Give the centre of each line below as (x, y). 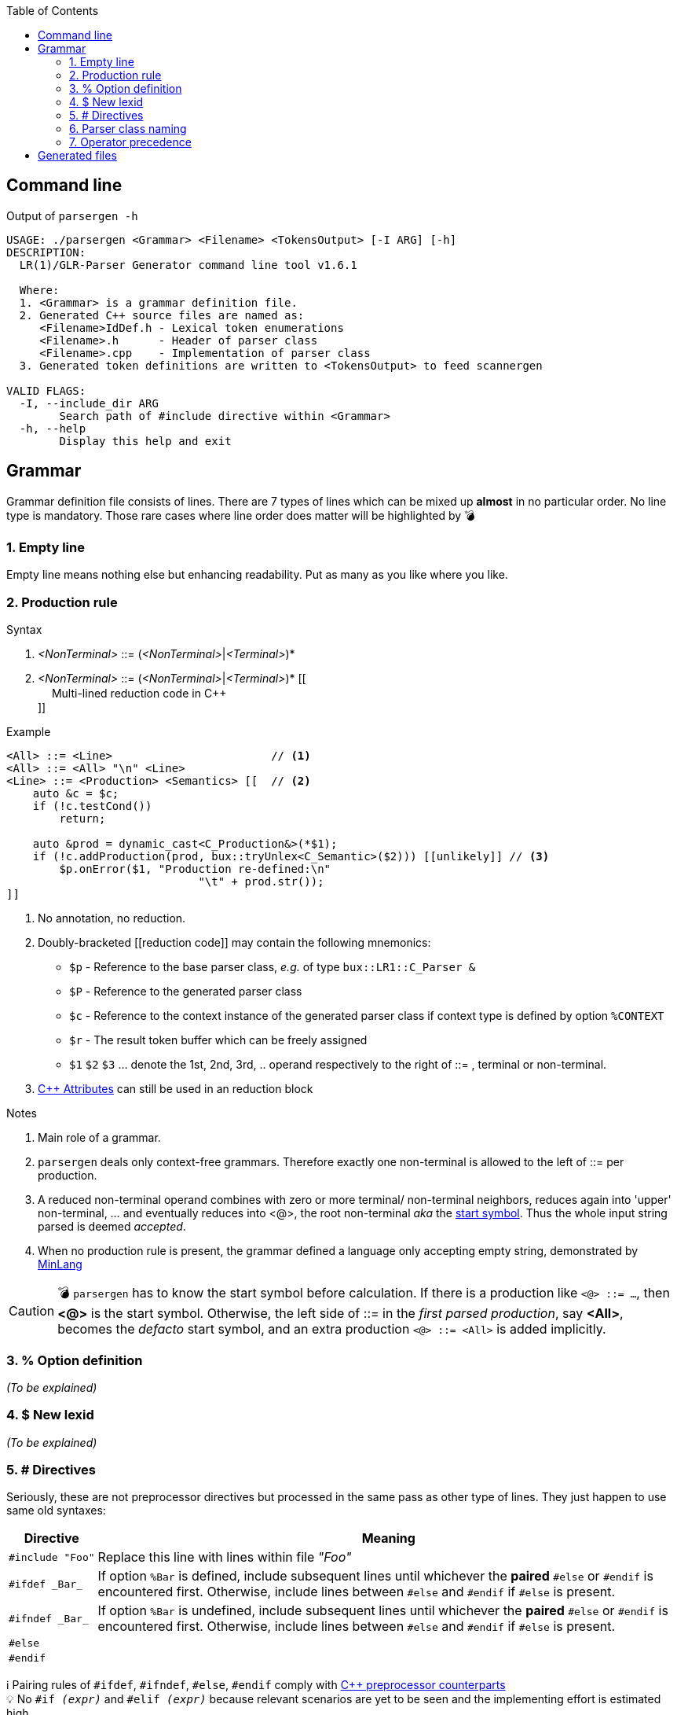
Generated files (77, 155)
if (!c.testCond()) (92, 806)
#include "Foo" (52, 1557)
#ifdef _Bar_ (46, 1584)
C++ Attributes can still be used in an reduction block (176, 1089)
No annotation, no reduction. (112, 918)
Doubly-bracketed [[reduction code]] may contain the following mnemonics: (234, 943)
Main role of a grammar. (99, 1138)
